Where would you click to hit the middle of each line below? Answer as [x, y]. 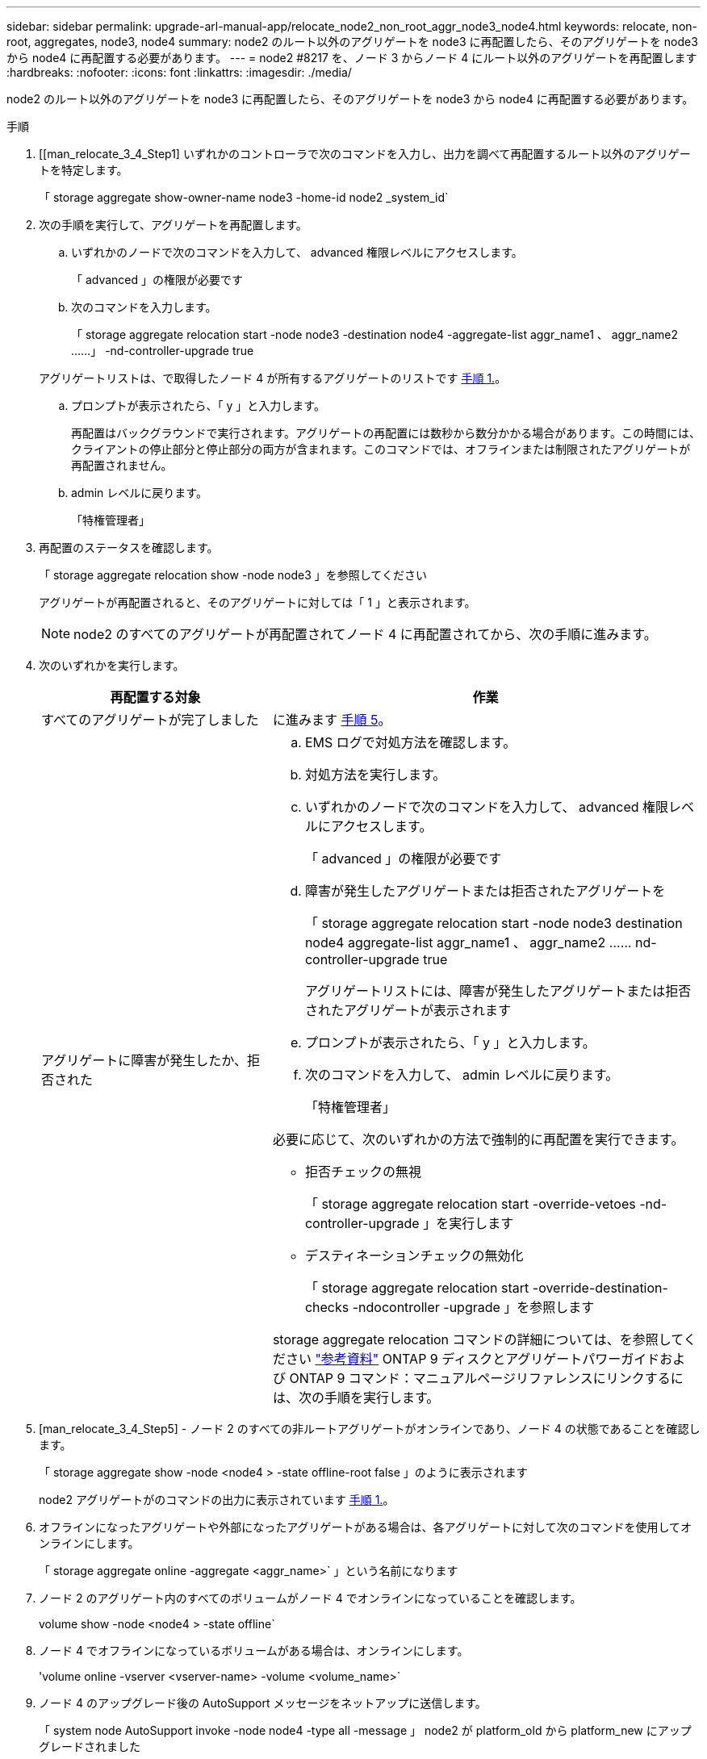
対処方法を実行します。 [375, 775]
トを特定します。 [84, 170]
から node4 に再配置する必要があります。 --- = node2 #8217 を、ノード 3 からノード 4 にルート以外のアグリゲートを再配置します [352, 58]
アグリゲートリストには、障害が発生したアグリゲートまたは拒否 [498, 991]
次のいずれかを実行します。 [112, 665]
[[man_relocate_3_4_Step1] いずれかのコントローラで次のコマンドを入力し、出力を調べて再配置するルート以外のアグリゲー [365, 154]
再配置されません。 [122, 465]
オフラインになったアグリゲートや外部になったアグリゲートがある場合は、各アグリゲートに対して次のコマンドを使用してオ [366, 1527]
